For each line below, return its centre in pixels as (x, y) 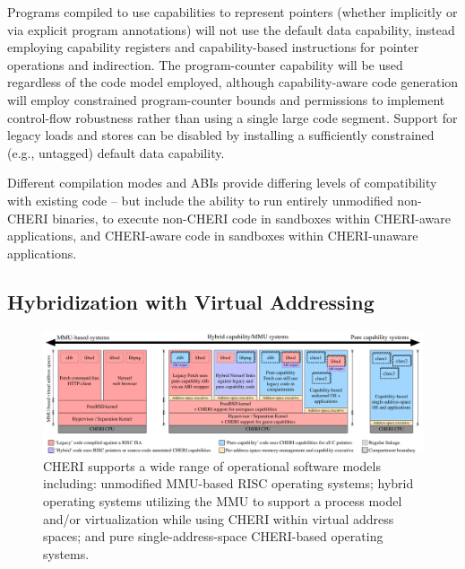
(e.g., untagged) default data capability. (116, 152)
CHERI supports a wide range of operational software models (212, 465)
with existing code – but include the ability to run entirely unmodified (200, 200)
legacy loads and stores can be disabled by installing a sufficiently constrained (221, 135)
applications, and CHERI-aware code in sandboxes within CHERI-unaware (213, 236)
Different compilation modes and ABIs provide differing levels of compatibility (222, 183)
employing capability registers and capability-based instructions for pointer (213, 47)
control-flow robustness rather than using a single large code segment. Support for (232, 117)
